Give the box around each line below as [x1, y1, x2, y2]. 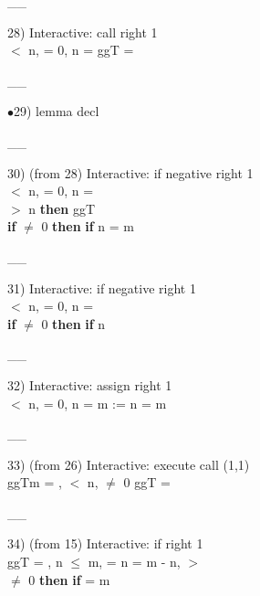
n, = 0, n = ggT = [28, 40, 134, 59]
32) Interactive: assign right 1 [7, 375, 172, 394]
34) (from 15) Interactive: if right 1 [7, 534, 203, 553]
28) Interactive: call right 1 [7, 22, 158, 41]
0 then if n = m [41, 217, 134, 236]
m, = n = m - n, [88, 552, 181, 571]
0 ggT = [123, 473, 171, 492]
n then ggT [28, 198, 96, 218]
